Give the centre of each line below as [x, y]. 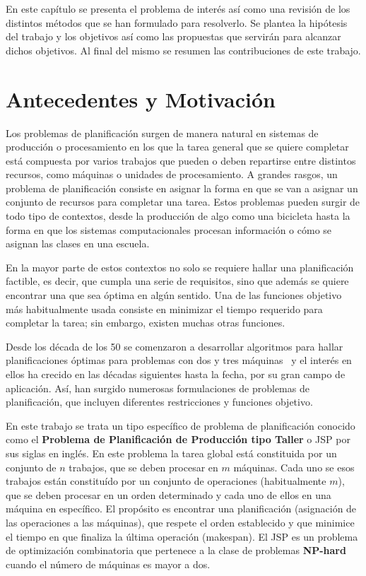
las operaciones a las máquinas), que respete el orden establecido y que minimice [180, 522]
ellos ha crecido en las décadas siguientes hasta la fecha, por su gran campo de [176, 374]
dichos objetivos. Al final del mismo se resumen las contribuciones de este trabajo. [183, 50]
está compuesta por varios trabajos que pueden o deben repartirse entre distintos [181, 160]
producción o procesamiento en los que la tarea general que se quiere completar [177, 147]
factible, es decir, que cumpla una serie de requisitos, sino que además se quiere [177, 281]
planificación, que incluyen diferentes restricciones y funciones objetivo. [159, 402]
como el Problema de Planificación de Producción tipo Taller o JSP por [178, 439]
